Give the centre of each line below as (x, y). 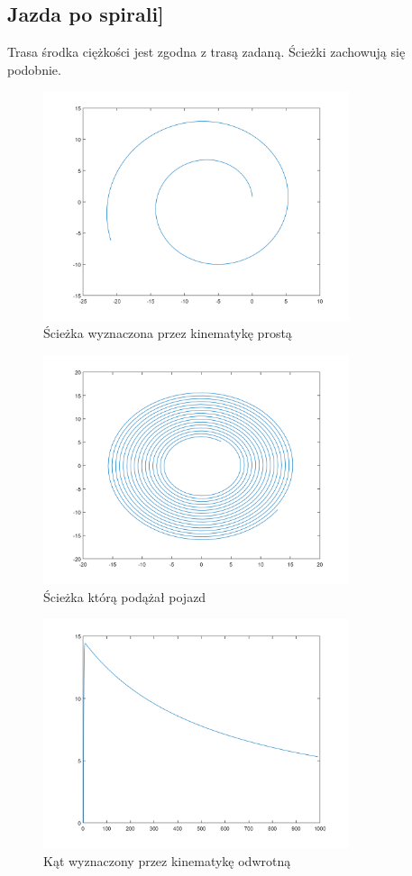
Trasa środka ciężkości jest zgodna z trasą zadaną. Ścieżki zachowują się (206, 52)
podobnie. (34, 69)
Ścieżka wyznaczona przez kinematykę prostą (168, 333)
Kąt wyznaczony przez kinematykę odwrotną (167, 860)
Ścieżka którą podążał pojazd (125, 596)
